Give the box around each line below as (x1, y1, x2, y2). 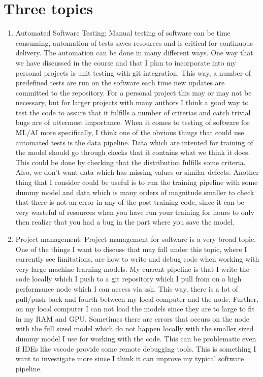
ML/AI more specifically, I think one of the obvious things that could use (15, 127, 244, 138)
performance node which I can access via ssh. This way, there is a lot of (15, 283, 238, 294)
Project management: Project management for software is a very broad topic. (15, 234, 256, 244)
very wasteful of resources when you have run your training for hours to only (15, 206, 254, 217)
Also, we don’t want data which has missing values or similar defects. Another (15, 167, 259, 177)
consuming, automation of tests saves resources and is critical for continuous (15, 37, 253, 48)
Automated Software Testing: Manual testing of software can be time (15, 27, 231, 38)
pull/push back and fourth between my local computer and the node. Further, (15, 293, 258, 304)
